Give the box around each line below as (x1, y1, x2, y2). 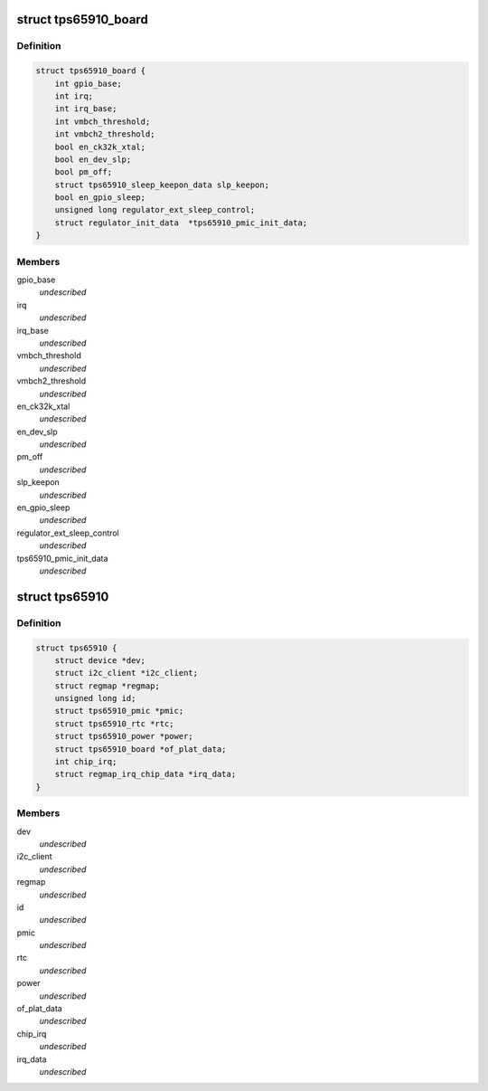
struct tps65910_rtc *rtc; (54, 718, 175, 728)
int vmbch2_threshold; (54, 129, 155, 139)
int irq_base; (54, 104, 117, 114)
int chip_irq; (54, 756, 117, 767)
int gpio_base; (54, 78, 122, 89)
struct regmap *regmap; (54, 680, 160, 691)
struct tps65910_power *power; (54, 731, 193, 742)
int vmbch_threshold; (54, 116, 151, 127)
